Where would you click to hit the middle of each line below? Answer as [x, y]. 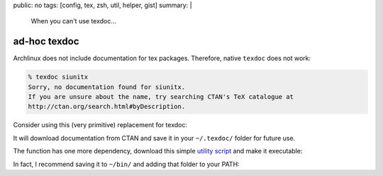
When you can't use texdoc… [74, 21]
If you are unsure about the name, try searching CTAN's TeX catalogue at [161, 97]
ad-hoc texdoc [46, 41]
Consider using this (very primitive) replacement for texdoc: [100, 125]
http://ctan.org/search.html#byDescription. [107, 107]
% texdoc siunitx [58, 77]
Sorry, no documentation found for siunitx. [107, 87]
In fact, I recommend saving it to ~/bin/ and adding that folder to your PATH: [127, 164]
